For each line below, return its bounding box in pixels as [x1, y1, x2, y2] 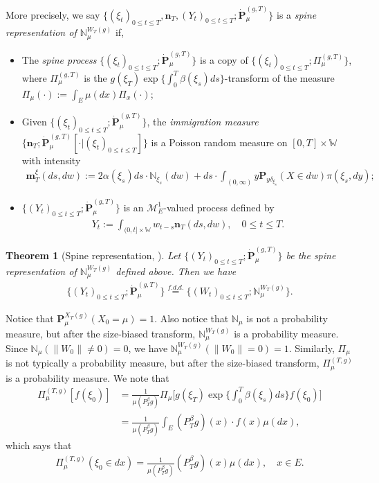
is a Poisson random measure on [151, 134, 288, 149]
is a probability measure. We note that [6, 370, 169, 385]
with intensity [21, 152, 81, 167]
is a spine [276, 7, 317, 21]
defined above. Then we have [115, 263, 237, 278]
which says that [6, 437, 72, 452]
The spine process [21, 52, 97, 67]
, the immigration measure [147, 114, 259, 129]
